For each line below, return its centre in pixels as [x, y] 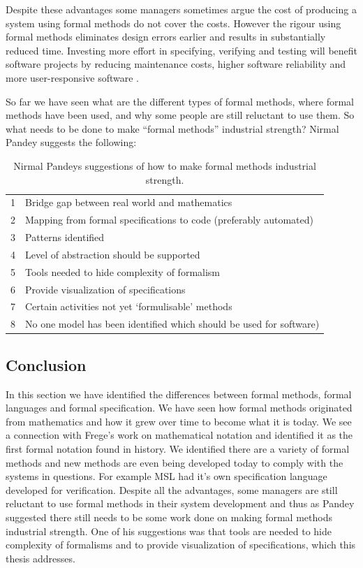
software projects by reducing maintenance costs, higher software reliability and [176, 64]
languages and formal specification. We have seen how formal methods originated [179, 408]
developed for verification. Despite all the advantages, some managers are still [172, 489]
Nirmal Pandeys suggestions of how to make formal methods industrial [165, 165]
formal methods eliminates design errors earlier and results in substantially [166, 37]
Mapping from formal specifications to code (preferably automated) [169, 220]
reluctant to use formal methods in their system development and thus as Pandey [180, 503]
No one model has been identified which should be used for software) [172, 324]
